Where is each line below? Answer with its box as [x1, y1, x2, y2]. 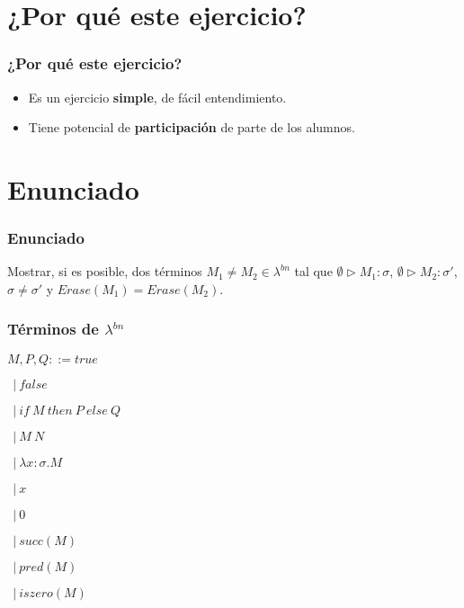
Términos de [7, 317, 99, 340]
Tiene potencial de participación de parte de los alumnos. [28, 118, 355, 137]
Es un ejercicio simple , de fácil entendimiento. [28, 87, 287, 106]
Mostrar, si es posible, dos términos [7, 262, 202, 281]
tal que [294, 262, 333, 281]
